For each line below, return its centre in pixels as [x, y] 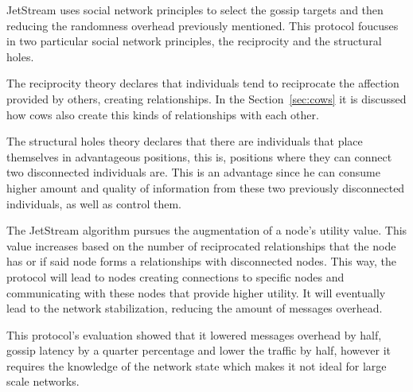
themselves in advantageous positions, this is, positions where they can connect [199, 156]
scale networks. [43, 381]
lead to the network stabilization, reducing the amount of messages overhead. [195, 308]
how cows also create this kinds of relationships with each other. [163, 114]
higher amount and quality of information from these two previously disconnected [206, 187]
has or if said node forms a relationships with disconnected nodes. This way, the [201, 261]
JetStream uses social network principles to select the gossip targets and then [195, 10]
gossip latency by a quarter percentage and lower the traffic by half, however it [199, 350]
